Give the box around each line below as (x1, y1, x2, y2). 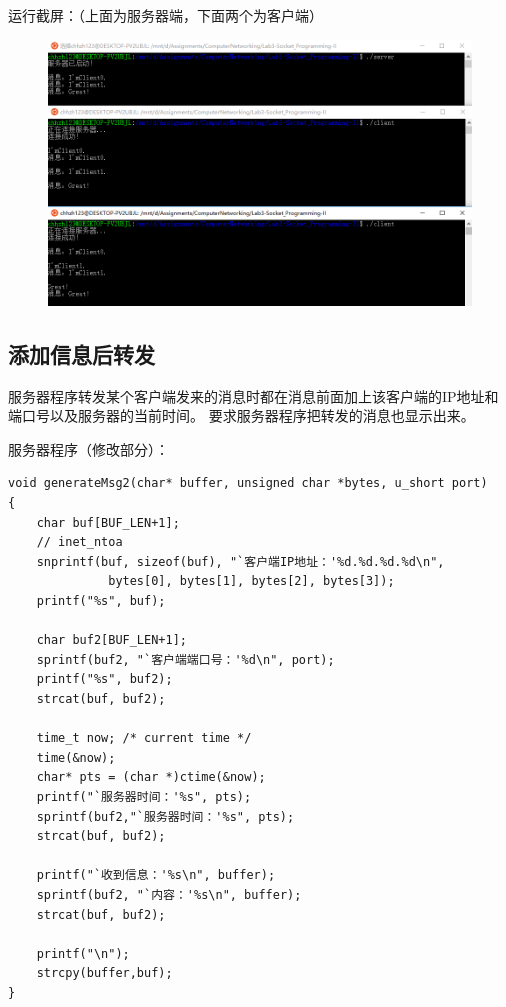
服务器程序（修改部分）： (8, 438, 169, 459)
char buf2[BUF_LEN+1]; (36, 633, 187, 648)
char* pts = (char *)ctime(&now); (36, 770, 266, 785)
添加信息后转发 (8, 338, 155, 369)
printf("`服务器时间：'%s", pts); (36, 789, 252, 804)
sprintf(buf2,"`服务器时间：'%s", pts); (36, 809, 295, 824)
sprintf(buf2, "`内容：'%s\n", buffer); (36, 887, 302, 902)
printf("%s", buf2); (36, 672, 173, 687)
